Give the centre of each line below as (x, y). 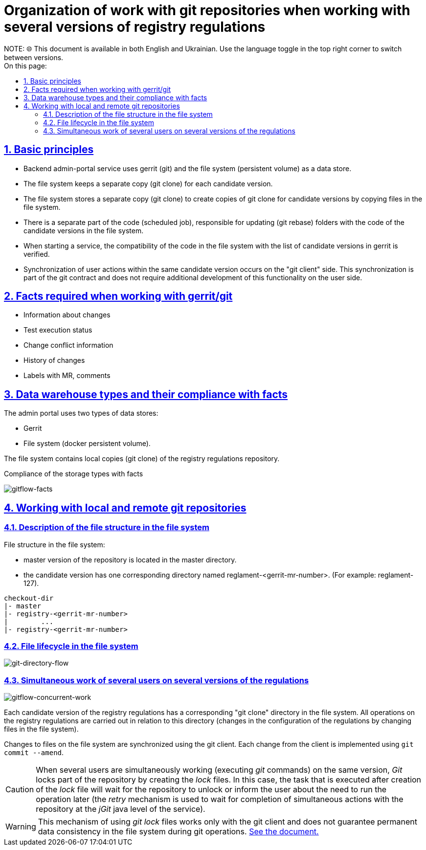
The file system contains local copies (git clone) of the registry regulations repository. (142, 459)
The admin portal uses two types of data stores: (81, 413)
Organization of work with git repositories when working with (207, 10)
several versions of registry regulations (135, 27)
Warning (21, 827)
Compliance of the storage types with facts (74, 474)
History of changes (54, 360)
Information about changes (67, 315)
